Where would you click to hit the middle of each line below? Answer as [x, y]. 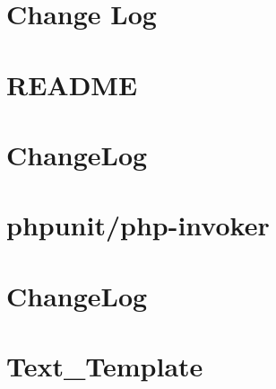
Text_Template [105, 366]
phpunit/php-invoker [138, 225]
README [72, 84]
